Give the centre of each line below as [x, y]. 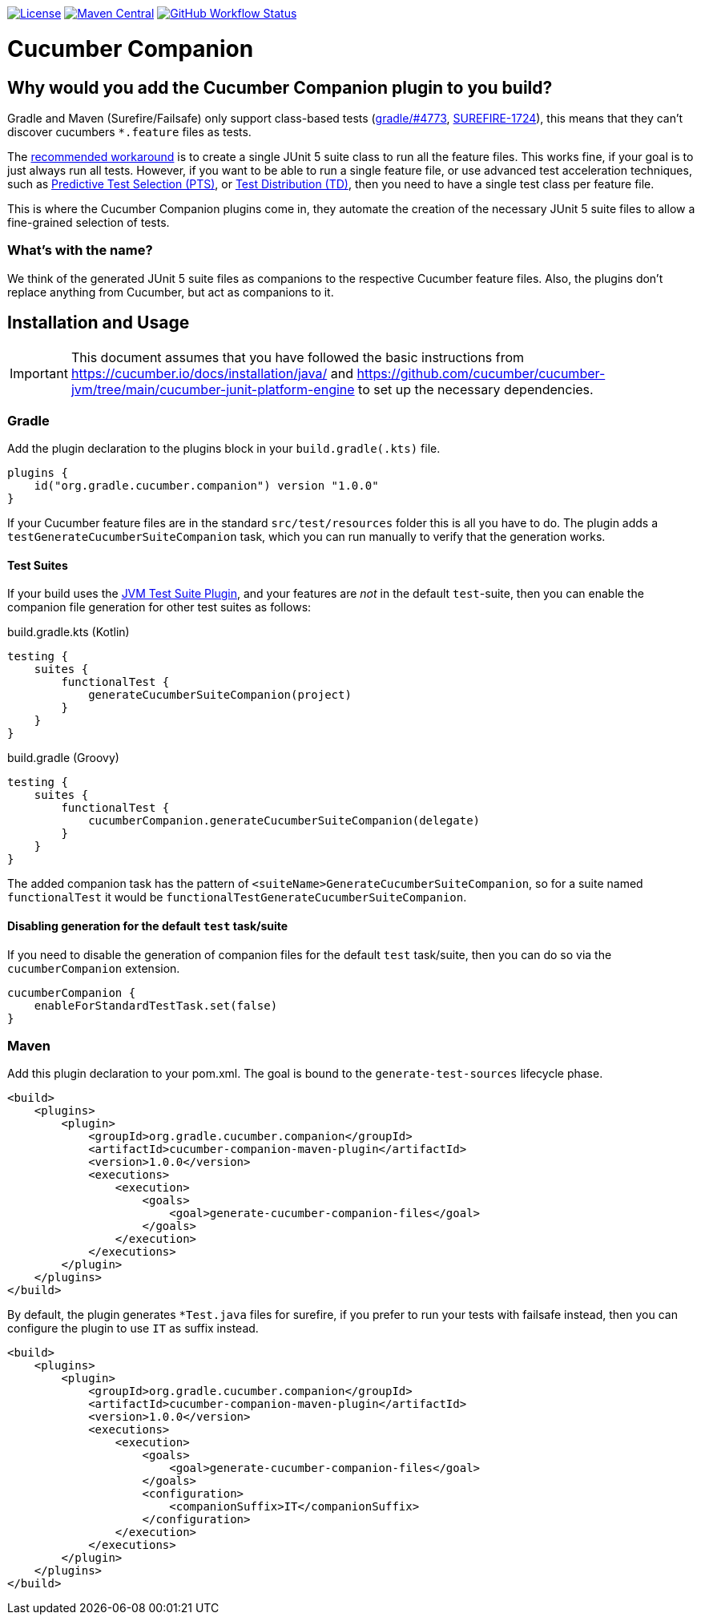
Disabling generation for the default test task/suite [148, 926]
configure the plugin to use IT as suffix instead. [133, 1329]
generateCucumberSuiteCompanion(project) [220, 695]
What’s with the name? [80, 250]
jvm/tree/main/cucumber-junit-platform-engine [213, 389]
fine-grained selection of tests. [89, 222]
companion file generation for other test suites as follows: [159, 607]
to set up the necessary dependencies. [476, 389]
